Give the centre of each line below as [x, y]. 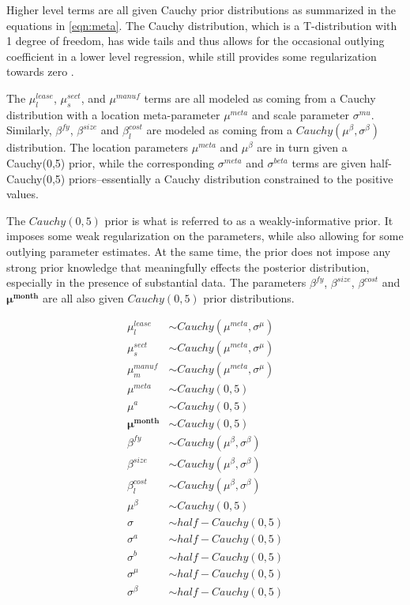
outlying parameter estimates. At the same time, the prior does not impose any [199, 251]
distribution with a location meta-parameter [113, 114]
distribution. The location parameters [98, 147]
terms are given [329, 162]
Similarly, [29, 130]
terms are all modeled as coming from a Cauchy [260, 98]
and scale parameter [301, 114]
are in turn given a [302, 147]
